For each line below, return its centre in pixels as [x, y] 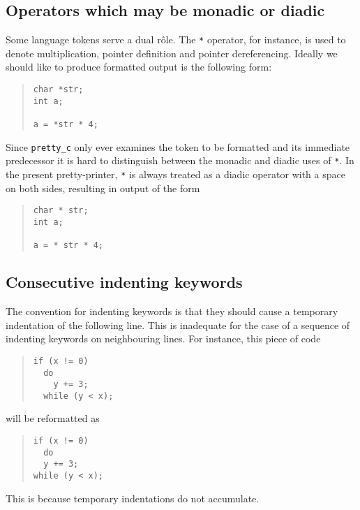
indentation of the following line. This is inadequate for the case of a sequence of [178, 325]
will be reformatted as [53, 418]
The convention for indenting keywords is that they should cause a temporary [172, 311]
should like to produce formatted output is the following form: [139, 67]
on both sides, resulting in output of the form [103, 188]
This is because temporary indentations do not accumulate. [133, 498]
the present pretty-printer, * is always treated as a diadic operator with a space [175, 174]
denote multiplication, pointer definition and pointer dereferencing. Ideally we [172, 53]
